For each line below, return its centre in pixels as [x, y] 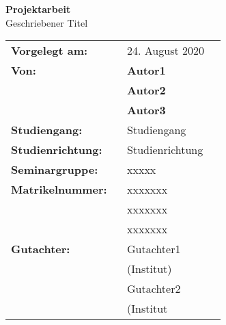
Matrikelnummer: [59, 190]
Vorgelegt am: [50, 51]
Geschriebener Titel [47, 22]
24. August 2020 [166, 51]
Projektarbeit [38, 9]
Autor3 [146, 110]
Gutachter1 [154, 249]
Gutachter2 [154, 289]
